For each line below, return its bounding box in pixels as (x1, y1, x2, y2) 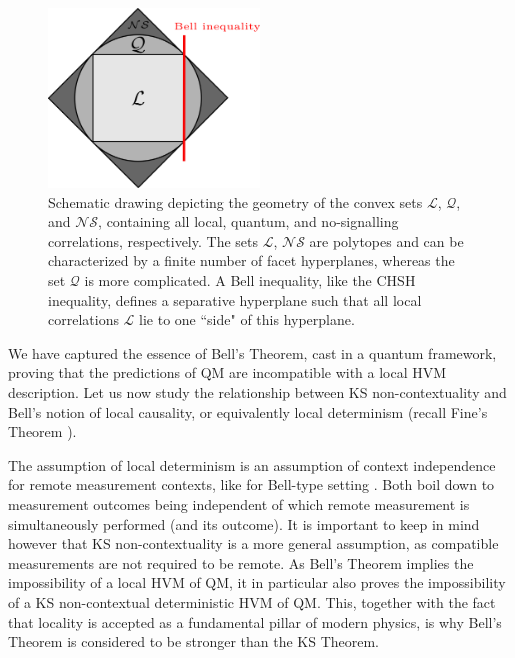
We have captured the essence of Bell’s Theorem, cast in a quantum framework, (8, 342, 497, 363)
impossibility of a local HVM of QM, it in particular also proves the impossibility (8, 572, 506, 593)
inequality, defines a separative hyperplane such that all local (48, 289, 422, 310)
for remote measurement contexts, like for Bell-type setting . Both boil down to (8, 474, 495, 495)
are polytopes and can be (309, 230, 464, 251)
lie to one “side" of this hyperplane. (139, 309, 355, 330)
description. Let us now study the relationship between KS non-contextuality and (8, 382, 507, 403)
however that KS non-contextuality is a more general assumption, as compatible (8, 533, 499, 554)
